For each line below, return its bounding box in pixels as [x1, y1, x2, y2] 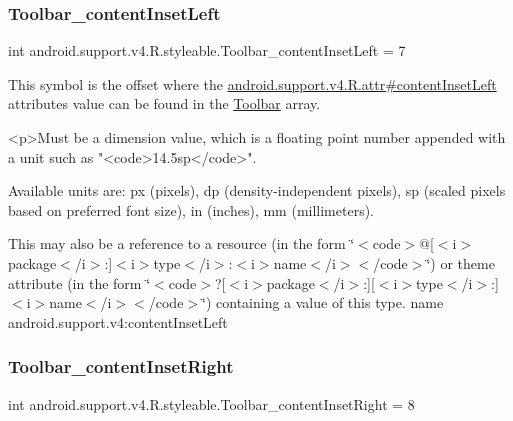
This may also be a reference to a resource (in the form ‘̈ [8, 233, 355, 254]
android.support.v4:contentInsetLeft [8, 311, 228, 332]
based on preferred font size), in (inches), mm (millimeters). [8, 199, 375, 220]
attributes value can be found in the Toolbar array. [8, 93, 321, 114]
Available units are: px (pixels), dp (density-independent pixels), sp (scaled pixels [8, 180, 506, 201]
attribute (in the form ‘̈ [8, 272, 151, 293]
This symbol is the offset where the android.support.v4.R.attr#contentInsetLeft [8, 73, 497, 94]
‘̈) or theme [426, 252, 495, 273]
